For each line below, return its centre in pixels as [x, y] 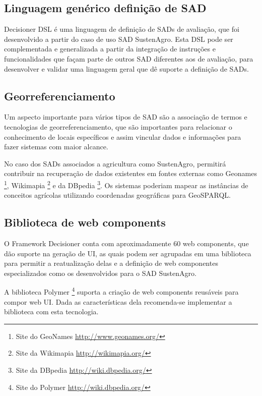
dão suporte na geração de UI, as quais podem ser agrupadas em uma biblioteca [128, 253]
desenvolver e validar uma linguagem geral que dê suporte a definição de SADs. [126, 68]
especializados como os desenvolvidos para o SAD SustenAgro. [100, 273]
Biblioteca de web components [85, 222]
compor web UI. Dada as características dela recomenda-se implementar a [118, 301]
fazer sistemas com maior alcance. [56, 147]
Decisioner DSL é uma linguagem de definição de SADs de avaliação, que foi [122, 29]
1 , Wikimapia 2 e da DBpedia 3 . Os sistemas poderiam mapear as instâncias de [126, 184]
